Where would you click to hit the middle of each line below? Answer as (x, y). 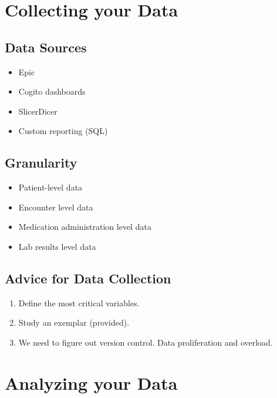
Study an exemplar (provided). (74, 322)
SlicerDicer (38, 111)
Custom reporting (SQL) (63, 131)
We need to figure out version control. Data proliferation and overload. (146, 342)
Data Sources (46, 47)
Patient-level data (50, 187)
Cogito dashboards (52, 91)
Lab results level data (57, 246)
